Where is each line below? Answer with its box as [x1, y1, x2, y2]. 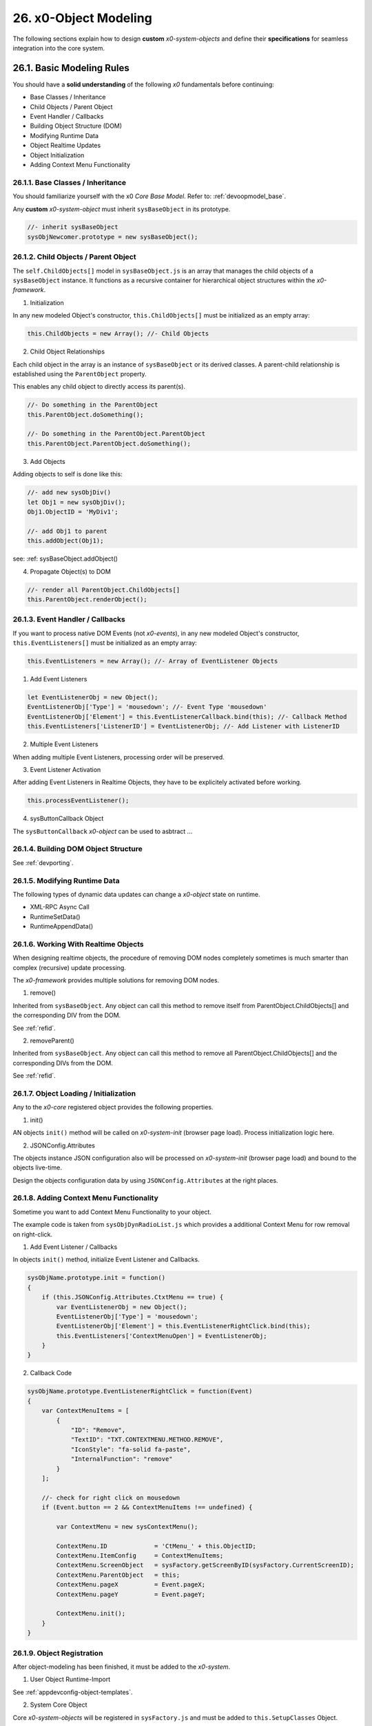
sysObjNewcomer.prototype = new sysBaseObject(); [27, 233, 198, 241]
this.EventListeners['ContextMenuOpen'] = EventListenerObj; [56, 1332, 267, 1339]
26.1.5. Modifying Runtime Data [12, 875, 120, 885]
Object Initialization [30, 151, 85, 159]
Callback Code [30, 1369, 72, 1377]
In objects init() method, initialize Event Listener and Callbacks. [12, 1255, 200, 1263]
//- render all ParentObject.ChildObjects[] [27, 585, 180, 594]
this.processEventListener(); [27, 797, 130, 804]
